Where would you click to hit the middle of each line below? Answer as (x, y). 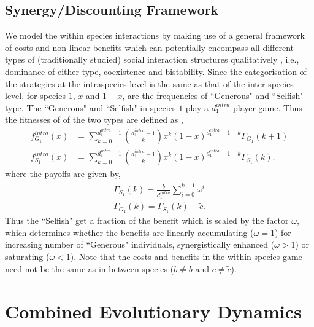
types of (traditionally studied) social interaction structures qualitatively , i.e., (152, 59)
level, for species (35, 96)
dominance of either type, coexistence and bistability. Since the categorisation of (156, 71)
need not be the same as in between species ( (90, 268)
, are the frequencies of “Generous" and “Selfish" (213, 96)
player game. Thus (267, 107)
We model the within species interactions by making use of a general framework (155, 35)
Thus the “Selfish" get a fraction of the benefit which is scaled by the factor (147, 220)
